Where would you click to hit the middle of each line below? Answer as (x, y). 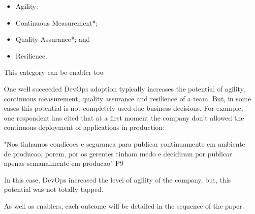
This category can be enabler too (54, 72)
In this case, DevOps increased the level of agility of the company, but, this (118, 179)
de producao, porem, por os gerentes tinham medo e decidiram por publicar (118, 153)
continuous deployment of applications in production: (84, 127)
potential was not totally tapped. (54, 189)
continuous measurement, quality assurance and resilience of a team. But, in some (127, 98)
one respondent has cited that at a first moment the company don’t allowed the (124, 117)
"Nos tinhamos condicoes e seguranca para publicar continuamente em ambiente (125, 143)
